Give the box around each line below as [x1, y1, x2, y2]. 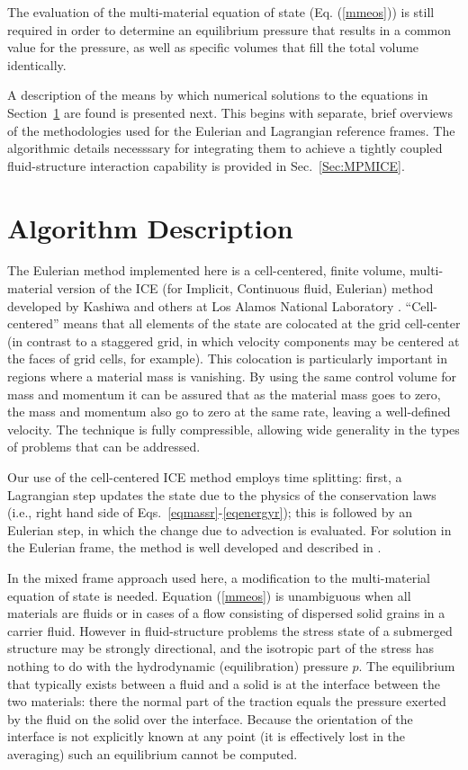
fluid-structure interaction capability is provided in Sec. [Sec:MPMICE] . [7, 156, 405, 175]
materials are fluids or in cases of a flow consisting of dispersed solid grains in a [7, 604, 445, 622]
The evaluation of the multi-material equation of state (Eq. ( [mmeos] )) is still [7, 3, 435, 21]
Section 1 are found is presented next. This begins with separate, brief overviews [7, 103, 453, 121]
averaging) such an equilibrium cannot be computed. [7, 744, 298, 763]
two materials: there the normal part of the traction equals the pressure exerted [7, 692, 446, 711]
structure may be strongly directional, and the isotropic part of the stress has [7, 639, 435, 658]
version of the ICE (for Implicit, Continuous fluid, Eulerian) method [57, 279, 434, 298]
